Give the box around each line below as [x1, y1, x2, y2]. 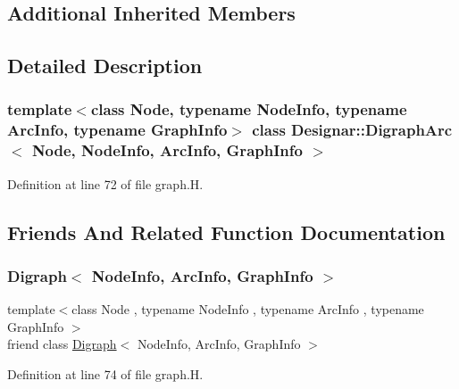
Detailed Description [7, 52, 203, 79]
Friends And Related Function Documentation [7, 218, 446, 245]
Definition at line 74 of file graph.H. [7, 365, 204, 383]
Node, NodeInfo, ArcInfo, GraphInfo [31, 139, 303, 161]
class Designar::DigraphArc [252, 119, 453, 141]
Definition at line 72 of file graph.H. [7, 174, 204, 193]
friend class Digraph [7, 335, 117, 353]
